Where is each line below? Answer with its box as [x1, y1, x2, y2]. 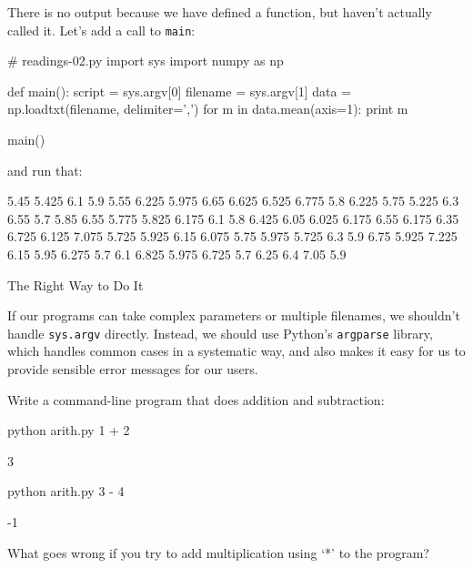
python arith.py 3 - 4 [7, 482, 125, 501]
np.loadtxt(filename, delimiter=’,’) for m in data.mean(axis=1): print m [7, 99, 408, 118]
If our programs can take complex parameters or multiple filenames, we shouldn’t [7, 306, 460, 325]
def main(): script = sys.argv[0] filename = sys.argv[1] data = [7, 81, 352, 100]
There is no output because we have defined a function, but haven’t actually [7, 3, 432, 21]
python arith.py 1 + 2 [7, 421, 130, 440]
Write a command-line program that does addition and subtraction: [7, 390, 385, 409]
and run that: [7, 160, 83, 179]
